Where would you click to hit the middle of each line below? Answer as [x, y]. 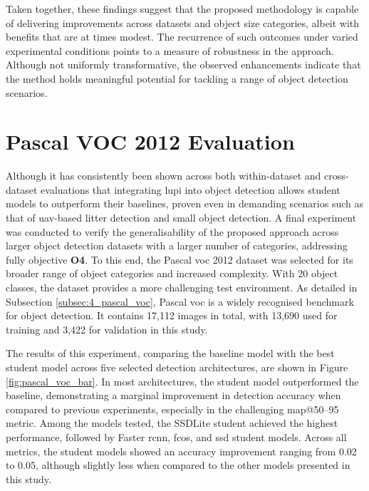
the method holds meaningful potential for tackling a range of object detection [177, 78]
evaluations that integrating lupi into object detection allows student [191, 189]
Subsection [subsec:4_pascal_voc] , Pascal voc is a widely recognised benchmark [180, 301]
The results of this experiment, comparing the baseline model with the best [170, 353]
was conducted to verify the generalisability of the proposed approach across [172, 231]
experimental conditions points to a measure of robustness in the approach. [170, 50]
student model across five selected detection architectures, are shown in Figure [177, 367]
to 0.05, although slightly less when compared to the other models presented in [178, 465]
